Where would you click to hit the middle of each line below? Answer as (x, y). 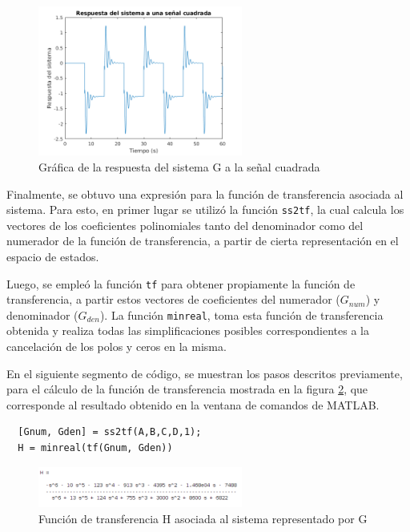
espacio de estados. (53, 256)
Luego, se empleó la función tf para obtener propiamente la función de (181, 283)
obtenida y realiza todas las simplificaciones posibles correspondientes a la (188, 330)
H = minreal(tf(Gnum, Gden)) (95, 448)
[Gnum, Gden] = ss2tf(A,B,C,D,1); (110, 432)
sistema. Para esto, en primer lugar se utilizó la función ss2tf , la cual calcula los (205, 210)
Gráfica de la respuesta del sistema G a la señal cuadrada (179, 166)
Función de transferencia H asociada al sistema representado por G (203, 518)
